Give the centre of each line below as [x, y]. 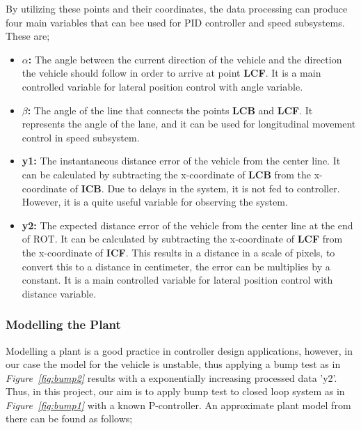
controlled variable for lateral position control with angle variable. [162, 86]
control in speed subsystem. [81, 137]
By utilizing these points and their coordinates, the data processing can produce [177, 8]
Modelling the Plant [63, 324]
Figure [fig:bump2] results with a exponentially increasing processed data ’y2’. [171, 377]
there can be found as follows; [69, 419]
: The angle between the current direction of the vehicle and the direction [185, 59]
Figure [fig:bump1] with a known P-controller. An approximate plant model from [178, 405]
